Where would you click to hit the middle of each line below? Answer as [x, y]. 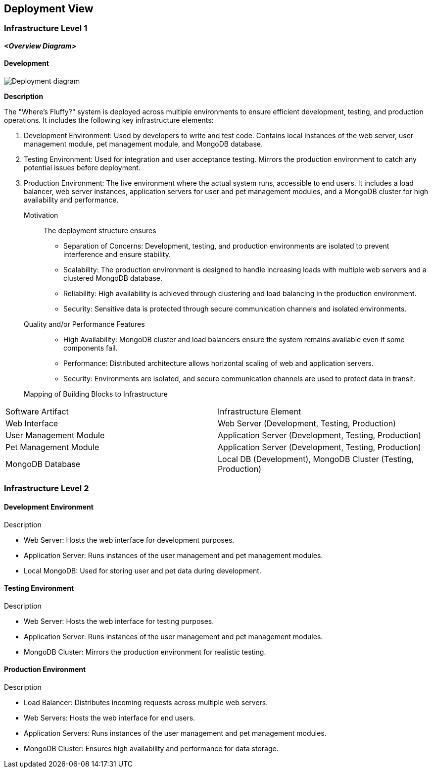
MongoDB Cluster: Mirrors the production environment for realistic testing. [145, 652]
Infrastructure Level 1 [46, 28]
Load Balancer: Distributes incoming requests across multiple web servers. [146, 703]
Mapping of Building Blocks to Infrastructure [96, 394]
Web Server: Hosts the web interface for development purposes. [129, 540]
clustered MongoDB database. [113, 278]
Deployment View [49, 9]
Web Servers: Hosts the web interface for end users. [110, 718]
